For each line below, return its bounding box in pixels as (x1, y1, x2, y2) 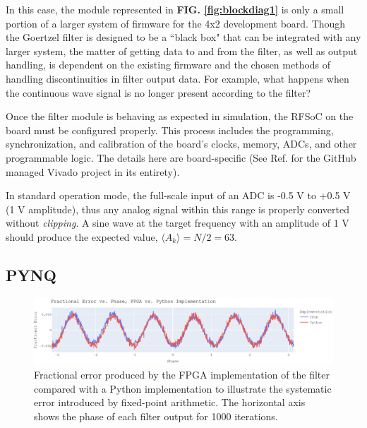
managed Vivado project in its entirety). (6, 164, 180, 179)
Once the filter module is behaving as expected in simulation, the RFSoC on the (6, 109, 354, 124)
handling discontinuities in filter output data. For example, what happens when (6, 71, 349, 85)
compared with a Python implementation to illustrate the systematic (34, 381, 332, 396)
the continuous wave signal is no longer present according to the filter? (6, 85, 311, 100)
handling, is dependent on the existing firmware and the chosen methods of (6, 57, 331, 72)
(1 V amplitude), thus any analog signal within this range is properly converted (6, 201, 350, 216)
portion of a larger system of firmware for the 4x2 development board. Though (6, 16, 346, 30)
